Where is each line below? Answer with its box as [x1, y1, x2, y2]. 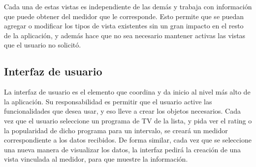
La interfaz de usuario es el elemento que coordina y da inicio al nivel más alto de [4, 87, 251, 97]
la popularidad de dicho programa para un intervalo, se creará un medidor [4, 125, 228, 135]
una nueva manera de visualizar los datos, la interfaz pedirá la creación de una [4, 144, 241, 154]
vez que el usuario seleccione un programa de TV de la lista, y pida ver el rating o [4, 115, 252, 125]
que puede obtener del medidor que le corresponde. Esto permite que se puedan [4, 11, 244, 21]
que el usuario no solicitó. [4, 40, 81, 50]
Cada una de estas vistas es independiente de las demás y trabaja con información [4, 1, 252, 11]
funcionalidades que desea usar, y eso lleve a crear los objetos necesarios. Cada [4, 106, 241, 116]
